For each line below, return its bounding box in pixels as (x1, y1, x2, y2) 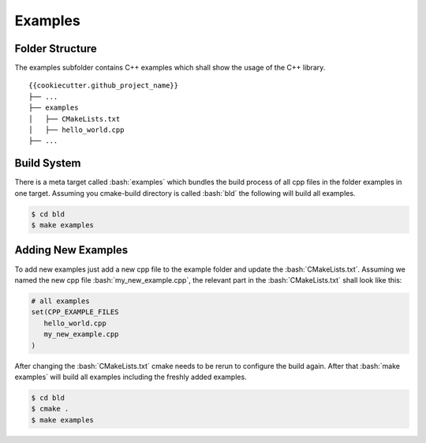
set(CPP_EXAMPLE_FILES (31, 308, 119, 317)
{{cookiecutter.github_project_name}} (28, 81, 179, 90)
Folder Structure (14, 42, 98, 55)
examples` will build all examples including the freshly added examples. (14, 372, 248, 381)
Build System (14, 156, 81, 170)
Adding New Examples (14, 243, 129, 257)
